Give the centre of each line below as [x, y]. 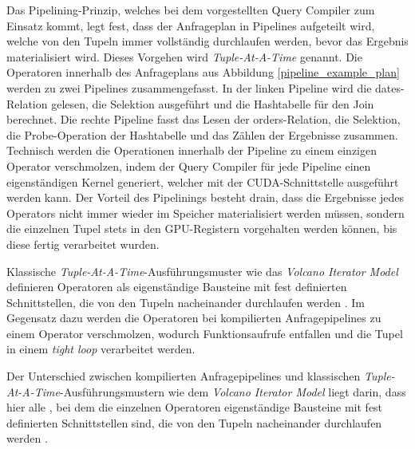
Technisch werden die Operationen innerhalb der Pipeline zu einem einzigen [192, 150]
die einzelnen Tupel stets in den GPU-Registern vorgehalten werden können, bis [202, 228]
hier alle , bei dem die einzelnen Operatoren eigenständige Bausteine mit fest [195, 407]
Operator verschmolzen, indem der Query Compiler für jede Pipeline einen [189, 165]
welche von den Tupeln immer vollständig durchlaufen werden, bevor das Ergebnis [207, 41]
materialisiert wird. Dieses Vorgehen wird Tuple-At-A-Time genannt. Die [184, 56]
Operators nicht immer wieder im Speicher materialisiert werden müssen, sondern [206, 213]
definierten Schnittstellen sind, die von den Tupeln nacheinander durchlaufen [194, 422]
